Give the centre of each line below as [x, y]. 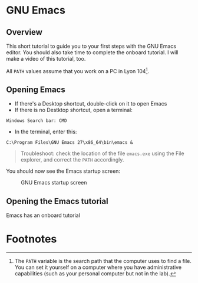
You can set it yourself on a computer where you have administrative [98, 267]
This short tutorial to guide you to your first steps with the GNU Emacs [91, 46]
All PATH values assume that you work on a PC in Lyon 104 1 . [77, 70]
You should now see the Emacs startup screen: [63, 171]
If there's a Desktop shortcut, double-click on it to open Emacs [91, 104]
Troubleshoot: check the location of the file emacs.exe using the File [102, 153]
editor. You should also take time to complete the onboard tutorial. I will [92, 52]
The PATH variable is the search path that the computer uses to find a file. [103, 261]
